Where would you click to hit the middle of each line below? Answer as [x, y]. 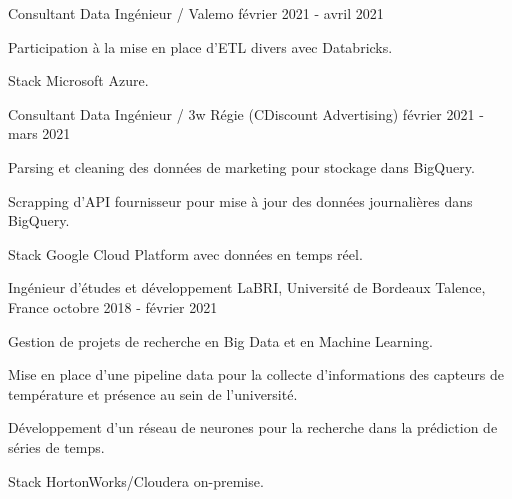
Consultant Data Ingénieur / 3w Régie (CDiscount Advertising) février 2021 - [246, 113]
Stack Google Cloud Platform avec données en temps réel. [185, 253]
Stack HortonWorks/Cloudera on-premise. [136, 480]
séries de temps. [56, 446]
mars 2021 [39, 133]
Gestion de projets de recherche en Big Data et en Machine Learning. [220, 340]
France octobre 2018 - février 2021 [113, 306]
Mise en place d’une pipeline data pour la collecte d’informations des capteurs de [256, 374]
